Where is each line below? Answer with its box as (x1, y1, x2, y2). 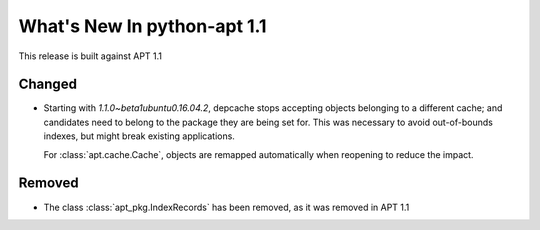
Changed (18, 76, 77, 93)
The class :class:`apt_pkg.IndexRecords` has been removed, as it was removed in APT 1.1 (43, 201, 410, 213)
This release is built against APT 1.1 (18, 50, 163, 62)
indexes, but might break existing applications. (43, 130, 235, 142)
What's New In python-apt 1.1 (18, 15, 267, 37)
